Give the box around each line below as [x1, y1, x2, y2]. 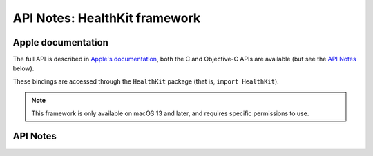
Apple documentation [12, 37, 108, 48]
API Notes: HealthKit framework [12, 10, 201, 26]
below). [12, 64, 35, 72]
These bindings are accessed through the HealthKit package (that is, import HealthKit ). [12, 77, 279, 86]
